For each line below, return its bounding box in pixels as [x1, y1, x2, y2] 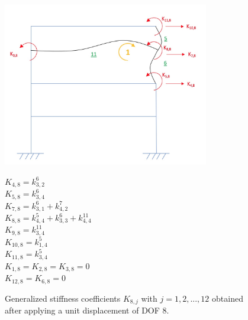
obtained [212, 292, 243, 304]
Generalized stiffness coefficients [5, 292, 121, 304]
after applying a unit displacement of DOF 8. [5, 304, 169, 316]
